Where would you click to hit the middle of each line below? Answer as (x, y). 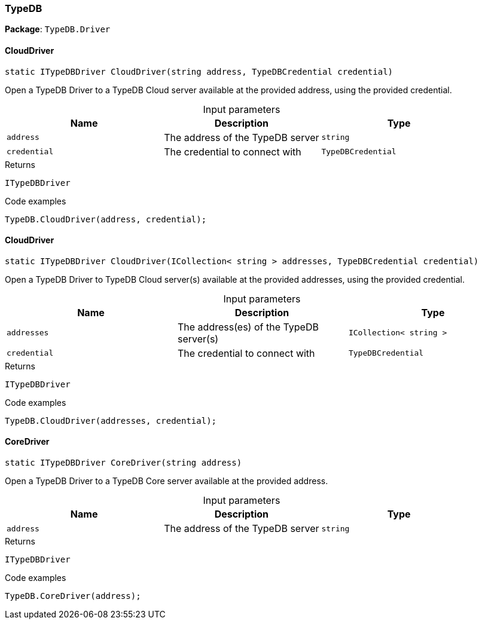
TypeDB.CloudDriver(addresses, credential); (111, 420)
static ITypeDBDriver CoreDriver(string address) (123, 463)
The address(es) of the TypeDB (248, 327)
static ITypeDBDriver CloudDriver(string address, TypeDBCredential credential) (199, 71)
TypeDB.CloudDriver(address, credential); (106, 219)
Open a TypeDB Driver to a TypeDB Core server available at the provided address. (167, 481)
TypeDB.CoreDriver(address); (73, 596)
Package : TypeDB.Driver (58, 29)
